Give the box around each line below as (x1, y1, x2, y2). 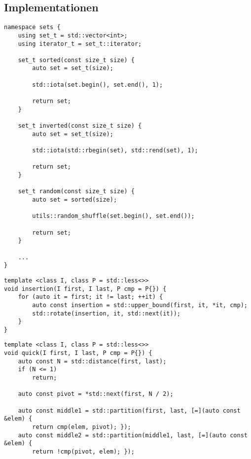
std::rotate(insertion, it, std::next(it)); (32, 310, 180, 317)
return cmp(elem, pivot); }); (32, 424, 131, 431)
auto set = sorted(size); (32, 196, 117, 203)
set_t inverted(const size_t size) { (18, 122, 142, 130)
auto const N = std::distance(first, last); (18, 357, 167, 365)
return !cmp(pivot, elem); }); (32, 448, 135, 456)
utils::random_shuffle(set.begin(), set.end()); (32, 212, 195, 220)
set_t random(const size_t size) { (18, 188, 135, 195)
